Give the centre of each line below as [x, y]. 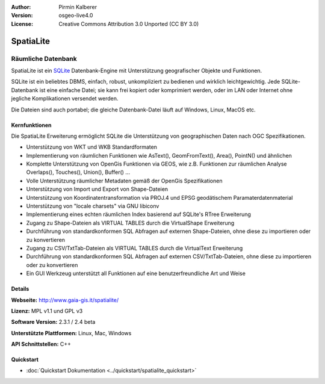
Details [20, 289]
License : [22, 23]
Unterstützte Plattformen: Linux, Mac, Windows [71, 333]
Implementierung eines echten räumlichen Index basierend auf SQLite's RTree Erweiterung [138, 214]
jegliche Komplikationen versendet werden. [65, 99]
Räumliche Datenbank [44, 58]
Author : [21, 7]
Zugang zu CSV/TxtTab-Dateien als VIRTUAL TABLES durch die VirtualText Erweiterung [135, 248]
